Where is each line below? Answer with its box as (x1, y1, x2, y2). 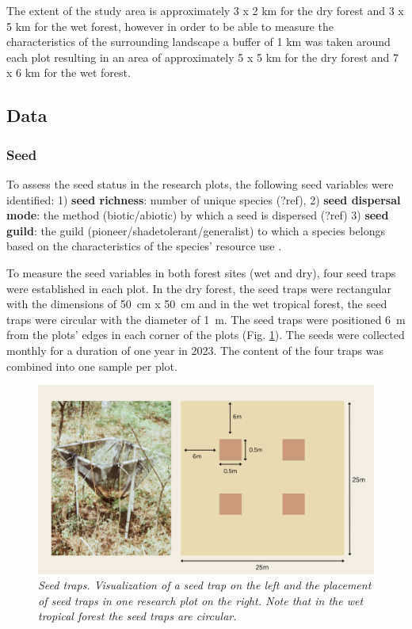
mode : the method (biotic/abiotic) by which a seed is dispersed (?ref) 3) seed (6, 207, 389, 223)
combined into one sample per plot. (6, 357, 177, 374)
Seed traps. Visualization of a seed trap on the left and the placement (38, 577, 372, 593)
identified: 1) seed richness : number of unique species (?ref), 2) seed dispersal (6, 191, 401, 208)
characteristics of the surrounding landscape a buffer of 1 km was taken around (6, 33, 391, 50)
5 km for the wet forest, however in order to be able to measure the (6, 17, 334, 34)
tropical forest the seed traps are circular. (38, 608, 237, 624)
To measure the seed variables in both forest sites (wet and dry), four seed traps (6, 264, 396, 280)
